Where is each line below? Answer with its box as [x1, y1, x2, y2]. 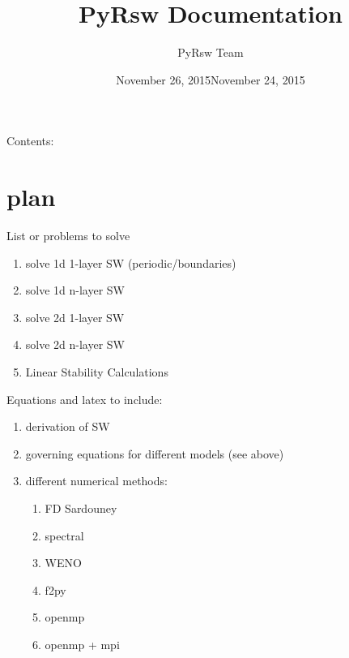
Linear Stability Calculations [25, 363, 168, 380]
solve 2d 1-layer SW [25, 308, 125, 325]
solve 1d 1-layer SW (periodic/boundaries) [25, 254, 236, 271]
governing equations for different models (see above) [25, 445, 284, 462]
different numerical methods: [25, 472, 168, 489]
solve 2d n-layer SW [25, 336, 126, 353]
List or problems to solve [6, 227, 130, 244]
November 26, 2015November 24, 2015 [116, 71, 305, 88]
